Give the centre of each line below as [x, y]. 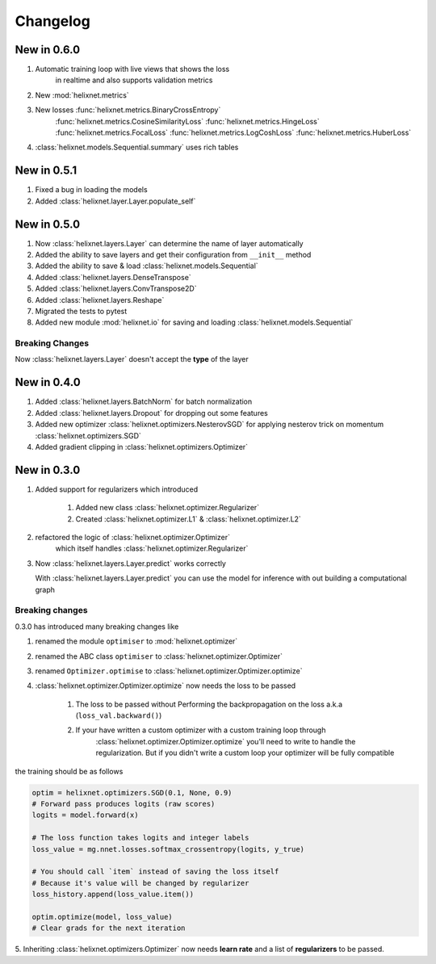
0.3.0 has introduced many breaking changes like [97, 627]
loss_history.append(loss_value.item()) [113, 895]
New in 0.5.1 [46, 171]
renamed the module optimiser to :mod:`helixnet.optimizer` [136, 641]
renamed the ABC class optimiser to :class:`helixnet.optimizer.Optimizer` [159, 656]
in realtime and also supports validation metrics [134, 80]
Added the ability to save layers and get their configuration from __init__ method [173, 255]
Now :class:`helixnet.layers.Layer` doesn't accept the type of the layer [132, 359]
